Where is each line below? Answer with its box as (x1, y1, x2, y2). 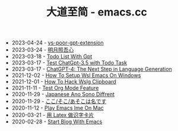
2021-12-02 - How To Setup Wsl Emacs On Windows (11, 72, 141, 79)
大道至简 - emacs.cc (46, 5, 147, 19)
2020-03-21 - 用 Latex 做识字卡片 (11, 111, 94, 119)
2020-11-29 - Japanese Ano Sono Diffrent (11, 91, 115, 98)
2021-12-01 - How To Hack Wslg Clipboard (11, 78, 117, 85)
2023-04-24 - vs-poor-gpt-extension (11, 39, 104, 46)
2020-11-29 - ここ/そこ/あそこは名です (11, 98, 107, 105)
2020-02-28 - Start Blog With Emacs (11, 118, 103, 125)
